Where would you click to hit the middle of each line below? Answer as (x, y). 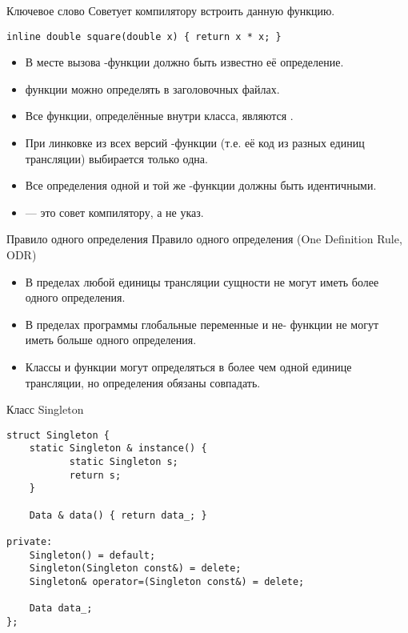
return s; (95, 475)
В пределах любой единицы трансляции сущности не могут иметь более (202, 281)
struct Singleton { (58, 435)
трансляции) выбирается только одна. (116, 158)
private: (30, 542)
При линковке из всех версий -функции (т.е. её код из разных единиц (195, 143)
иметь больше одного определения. (111, 340)
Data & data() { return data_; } (118, 515)
